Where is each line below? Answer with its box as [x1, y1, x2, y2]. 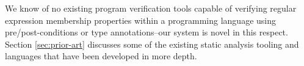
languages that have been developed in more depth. [5, 50, 197, 62]
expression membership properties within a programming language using [5, 13, 276, 26]
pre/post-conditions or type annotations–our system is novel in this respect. [5, 26, 288, 38]
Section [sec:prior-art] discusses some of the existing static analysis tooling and [5, 37, 299, 50]
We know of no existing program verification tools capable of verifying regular [5, 2, 297, 14]
